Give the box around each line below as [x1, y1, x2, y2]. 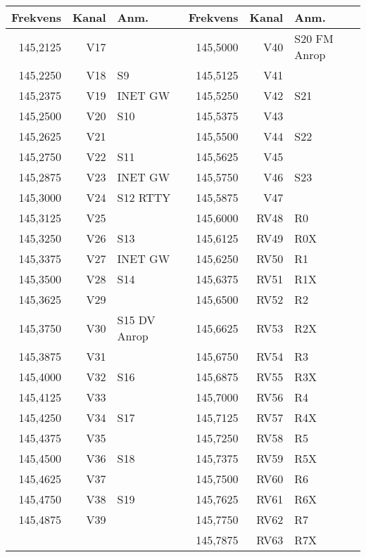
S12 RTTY [117, 189, 171, 205]
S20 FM [294, 30, 334, 46]
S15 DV [117, 312, 156, 328]
